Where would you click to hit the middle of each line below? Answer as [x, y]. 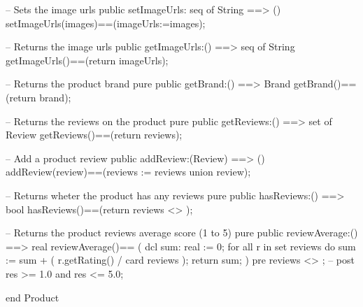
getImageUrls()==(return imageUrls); [87, 60]
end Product [33, 297]
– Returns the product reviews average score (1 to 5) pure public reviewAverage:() [182, 233]
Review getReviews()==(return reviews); [94, 135]
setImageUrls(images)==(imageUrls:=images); [106, 23]
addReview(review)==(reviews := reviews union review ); [128, 172]
